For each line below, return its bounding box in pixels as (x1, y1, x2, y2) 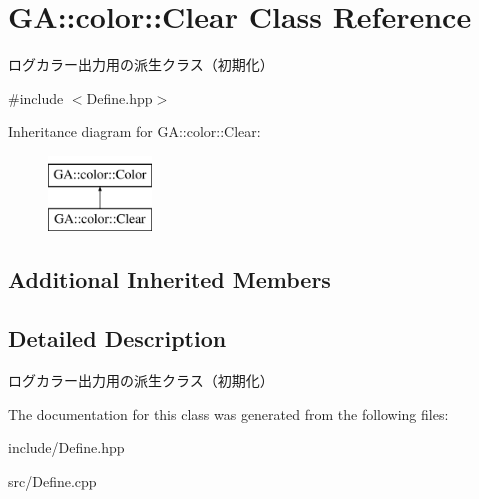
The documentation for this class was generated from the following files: (8, 403, 449, 424)
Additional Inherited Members (8, 264, 331, 295)
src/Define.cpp (8, 470, 97, 491)
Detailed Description (8, 323, 227, 354)
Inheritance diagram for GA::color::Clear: (8, 121, 261, 142)
